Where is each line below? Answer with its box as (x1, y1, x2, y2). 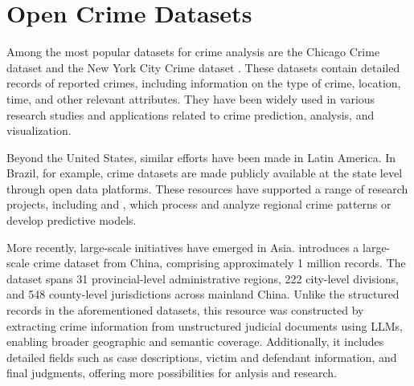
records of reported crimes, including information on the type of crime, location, (6, 75, 401, 91)
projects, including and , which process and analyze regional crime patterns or (6, 196, 391, 213)
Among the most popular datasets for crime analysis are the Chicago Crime (6, 43, 380, 60)
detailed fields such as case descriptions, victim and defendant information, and (6, 348, 397, 365)
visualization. (6, 122, 72, 139)
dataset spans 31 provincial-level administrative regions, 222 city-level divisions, (6, 270, 399, 286)
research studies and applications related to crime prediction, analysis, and (6, 106, 375, 123)
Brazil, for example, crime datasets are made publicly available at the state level (6, 165, 403, 181)
